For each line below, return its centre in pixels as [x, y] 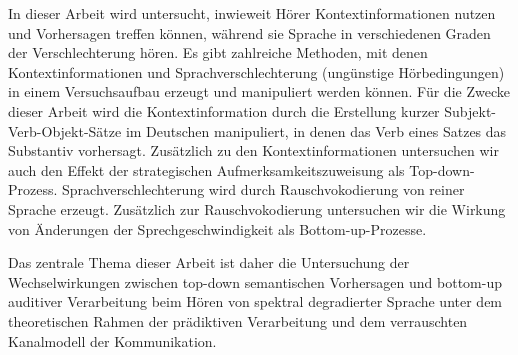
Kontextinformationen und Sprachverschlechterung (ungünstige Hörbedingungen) [256, 71]
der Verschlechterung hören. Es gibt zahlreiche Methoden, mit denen [218, 52]
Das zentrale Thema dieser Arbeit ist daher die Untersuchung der [209, 262]
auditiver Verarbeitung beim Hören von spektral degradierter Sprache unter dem [255, 301]
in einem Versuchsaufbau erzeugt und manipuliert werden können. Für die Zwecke [259, 91]
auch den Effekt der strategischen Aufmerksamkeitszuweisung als [206, 169]
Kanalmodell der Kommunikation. [112, 340]
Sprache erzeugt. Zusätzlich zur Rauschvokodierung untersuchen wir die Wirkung [257, 208]
